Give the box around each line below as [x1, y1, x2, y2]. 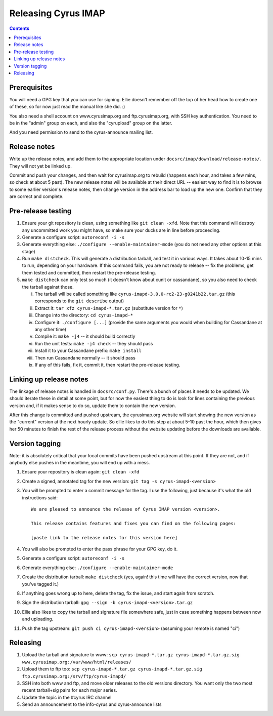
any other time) [34, 326, 67, 332]
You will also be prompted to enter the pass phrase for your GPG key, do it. [22, 546, 178, 552]
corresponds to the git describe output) [34, 298, 124, 304]
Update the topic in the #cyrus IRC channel [22, 694, 112, 700]
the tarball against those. [22, 284, 74, 290]
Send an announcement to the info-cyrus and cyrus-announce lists [22, 701, 162, 707]
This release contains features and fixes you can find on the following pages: [31, 521, 237, 526]
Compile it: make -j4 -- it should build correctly [34, 333, 135, 339]
